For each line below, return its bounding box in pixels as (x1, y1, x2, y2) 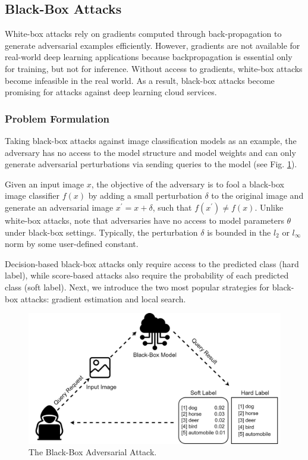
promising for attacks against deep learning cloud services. (5, 86, 217, 98)
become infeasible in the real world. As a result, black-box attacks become (5, 74, 275, 86)
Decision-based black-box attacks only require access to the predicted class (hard (5, 257, 299, 270)
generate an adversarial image (5, 201, 114, 213)
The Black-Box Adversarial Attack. (29, 446, 157, 458)
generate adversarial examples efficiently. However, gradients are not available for (5, 39, 300, 51)
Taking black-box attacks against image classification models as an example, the (5, 134, 297, 146)
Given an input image (5, 177, 84, 190)
